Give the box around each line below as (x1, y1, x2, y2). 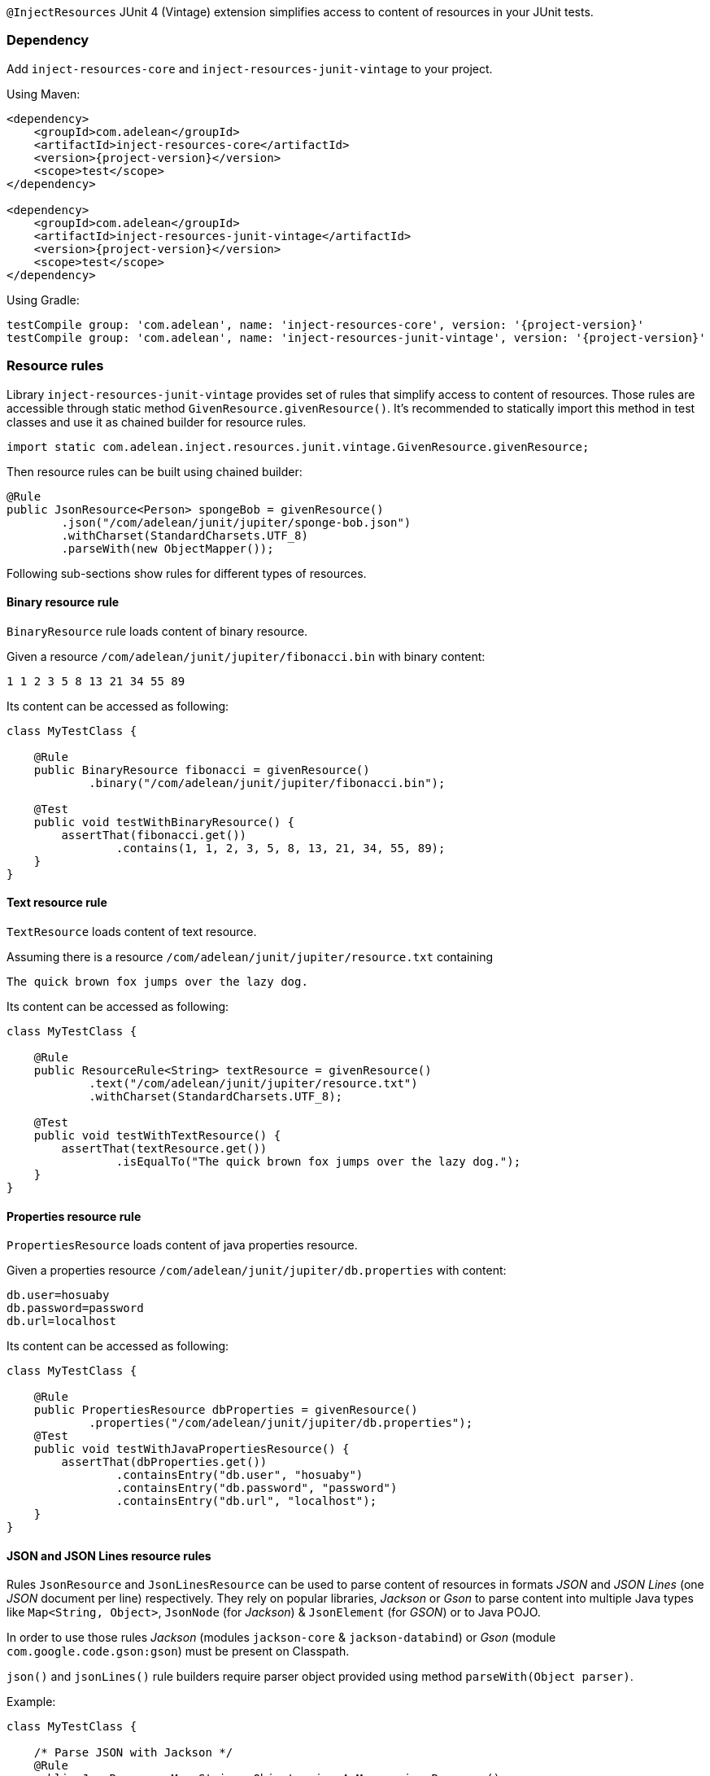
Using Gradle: (7, 292, 80, 307)
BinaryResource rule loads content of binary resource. (7, 623, 308, 638)
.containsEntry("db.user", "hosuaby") (115, 1468, 364, 1482)
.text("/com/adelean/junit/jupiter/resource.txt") (89, 1076, 418, 1090)
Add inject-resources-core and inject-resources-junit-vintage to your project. (7, 61, 493, 76)
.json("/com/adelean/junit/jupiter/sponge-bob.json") (61, 515, 412, 529)
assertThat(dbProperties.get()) (61, 1455, 268, 1469)
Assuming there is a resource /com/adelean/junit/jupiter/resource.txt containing (7, 949, 494, 964)
